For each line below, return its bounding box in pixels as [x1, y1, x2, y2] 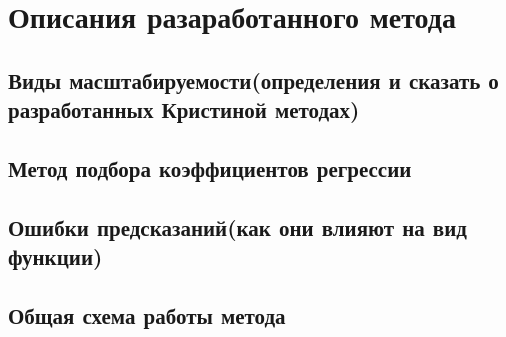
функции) [8, 241, 103, 272]
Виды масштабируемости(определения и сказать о [8, 64, 499, 95]
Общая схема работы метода [8, 299, 286, 330]
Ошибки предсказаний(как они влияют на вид [8, 211, 467, 242]
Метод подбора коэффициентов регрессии [8, 152, 412, 183]
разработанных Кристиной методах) [8, 94, 360, 125]
